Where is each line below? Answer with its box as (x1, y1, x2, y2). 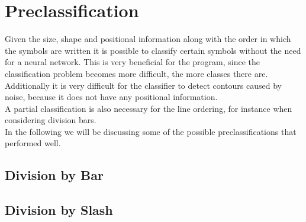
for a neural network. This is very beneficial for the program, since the (5, 56, 260, 68)
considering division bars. (5, 114, 96, 126)
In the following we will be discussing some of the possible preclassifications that (5, 125, 297, 137)
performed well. (5, 137, 61, 149)
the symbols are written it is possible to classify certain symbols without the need (5, 44, 301, 56)
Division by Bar (5, 166, 104, 184)
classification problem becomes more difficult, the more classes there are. (5, 67, 268, 79)
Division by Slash (5, 201, 113, 219)
